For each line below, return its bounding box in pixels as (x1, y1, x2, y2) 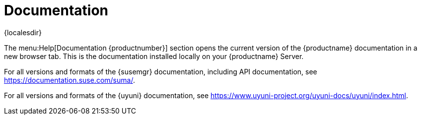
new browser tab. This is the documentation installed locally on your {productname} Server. (4, 52, 304, 60)
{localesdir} (4, 28, 42, 37)
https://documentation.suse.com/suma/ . (4, 75, 135, 84)
